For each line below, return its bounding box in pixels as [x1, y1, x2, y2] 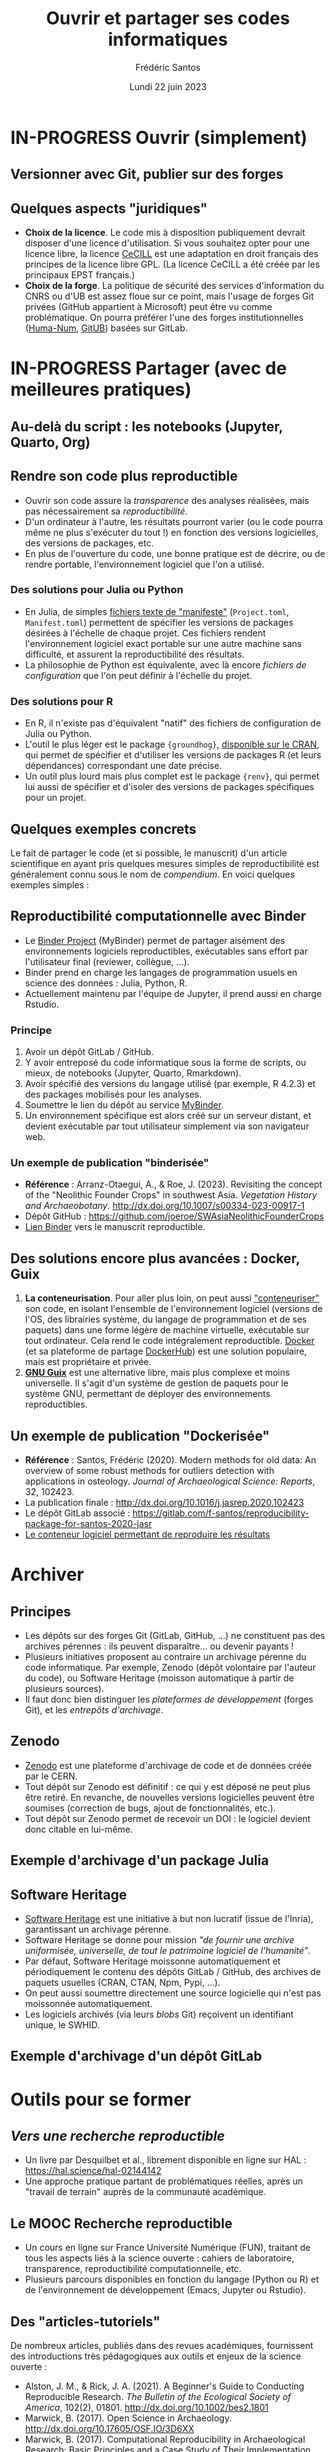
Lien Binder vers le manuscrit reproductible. [24, 1221, 206, 1233]
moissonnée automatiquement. [24, 1997, 153, 2009]
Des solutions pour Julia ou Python [10, 583, 184, 597]
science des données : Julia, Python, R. [24, 977, 188, 989]
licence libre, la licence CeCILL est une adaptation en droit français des [24, 248, 319, 260]
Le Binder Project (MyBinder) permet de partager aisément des [24, 934, 286, 946]
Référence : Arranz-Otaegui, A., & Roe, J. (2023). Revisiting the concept [24, 1178, 323, 1191]
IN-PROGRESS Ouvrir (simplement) [10, 126, 308, 149]
